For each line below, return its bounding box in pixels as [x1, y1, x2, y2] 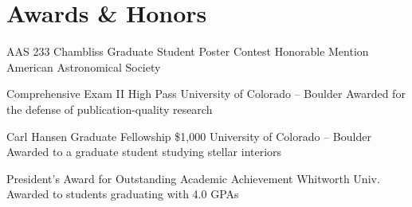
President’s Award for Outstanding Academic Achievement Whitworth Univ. [6, 170, 380, 186]
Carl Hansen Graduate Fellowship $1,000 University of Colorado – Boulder [6, 127, 371, 144]
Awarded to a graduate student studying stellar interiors [6, 143, 282, 160]
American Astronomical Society [6, 58, 161, 75]
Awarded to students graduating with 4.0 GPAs [6, 186, 239, 202]
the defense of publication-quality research [6, 100, 213, 117]
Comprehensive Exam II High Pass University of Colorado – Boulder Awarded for [6, 85, 406, 102]
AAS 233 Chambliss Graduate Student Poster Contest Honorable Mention [6, 43, 369, 60]
